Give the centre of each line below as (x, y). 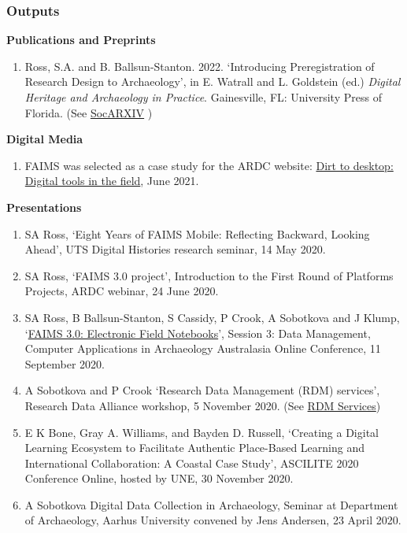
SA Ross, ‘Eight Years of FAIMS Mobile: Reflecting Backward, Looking (197, 233)
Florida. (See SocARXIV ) (89, 112)
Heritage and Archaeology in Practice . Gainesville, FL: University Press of (203, 97)
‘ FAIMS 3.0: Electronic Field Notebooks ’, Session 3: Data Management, (198, 333)
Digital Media (45, 139)
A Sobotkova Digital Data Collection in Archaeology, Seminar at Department (211, 504)
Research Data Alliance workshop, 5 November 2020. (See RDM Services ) (203, 405)
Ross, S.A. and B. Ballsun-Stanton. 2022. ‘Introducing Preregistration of (200, 66)
